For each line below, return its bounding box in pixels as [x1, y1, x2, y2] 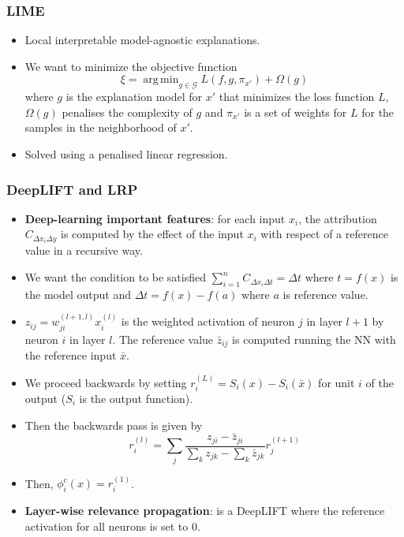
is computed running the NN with [232, 330, 396, 347]
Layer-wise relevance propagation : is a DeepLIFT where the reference [24, 502, 385, 519]
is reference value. [282, 285, 368, 302]
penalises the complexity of [62, 103, 193, 120]
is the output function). [79, 390, 193, 406]
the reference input [24, 347, 117, 364]
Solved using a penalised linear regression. [24, 145, 228, 162]
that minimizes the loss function [219, 88, 375, 105]
